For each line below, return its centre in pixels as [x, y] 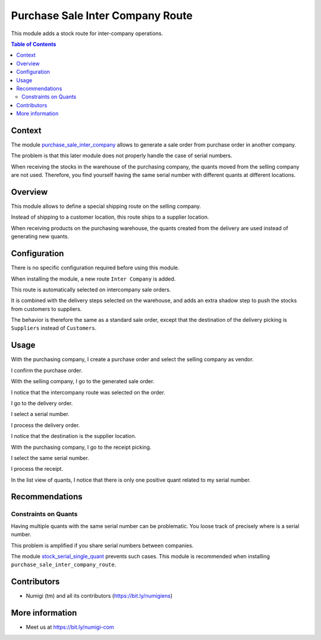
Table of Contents [34, 44]
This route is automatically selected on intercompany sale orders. [91, 290]
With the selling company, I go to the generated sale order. [83, 381]
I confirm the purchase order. [47, 370]
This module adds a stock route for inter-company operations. [87, 33]
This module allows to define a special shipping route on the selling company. [106, 206]
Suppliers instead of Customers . [54, 328]
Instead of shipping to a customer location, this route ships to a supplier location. [110, 217]
